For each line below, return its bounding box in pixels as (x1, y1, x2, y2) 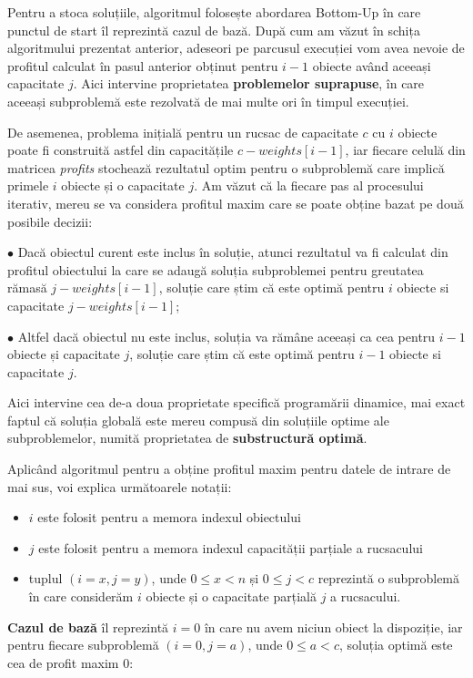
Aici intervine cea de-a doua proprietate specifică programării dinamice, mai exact (7, 393, 466, 412)
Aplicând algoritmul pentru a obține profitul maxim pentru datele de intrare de (7, 459, 451, 478)
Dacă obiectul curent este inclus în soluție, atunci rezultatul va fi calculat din (17, 242, 448, 262)
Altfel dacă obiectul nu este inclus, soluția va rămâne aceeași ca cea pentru (17, 326, 436, 345)
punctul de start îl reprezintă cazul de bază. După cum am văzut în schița (7, 20, 420, 39)
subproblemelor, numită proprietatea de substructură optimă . (7, 428, 367, 447)
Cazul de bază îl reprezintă (7, 617, 169, 636)
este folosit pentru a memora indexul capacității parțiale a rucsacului (38, 538, 423, 557)
